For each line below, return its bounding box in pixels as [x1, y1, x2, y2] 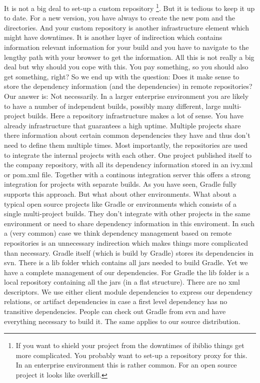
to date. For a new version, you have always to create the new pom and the [4, 12, 235, 23]
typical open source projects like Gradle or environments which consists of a [4, 198, 237, 209]
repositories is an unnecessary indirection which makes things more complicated [4, 237, 248, 248]
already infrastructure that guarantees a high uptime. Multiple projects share [4, 120, 241, 130]
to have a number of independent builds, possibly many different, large [4, 100, 221, 111]
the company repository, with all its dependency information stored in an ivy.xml [4, 159, 253, 170]
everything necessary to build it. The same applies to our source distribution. [4, 316, 240, 326]
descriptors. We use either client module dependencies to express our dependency [4, 286, 252, 297]
